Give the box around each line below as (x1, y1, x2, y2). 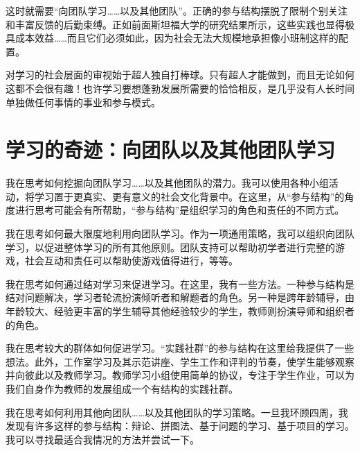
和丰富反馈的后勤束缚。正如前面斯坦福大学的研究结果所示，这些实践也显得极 (6, 17, 354, 31)
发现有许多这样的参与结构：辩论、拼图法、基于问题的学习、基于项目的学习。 (6, 418, 354, 433)
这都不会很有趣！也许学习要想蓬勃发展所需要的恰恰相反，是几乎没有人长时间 (6, 80, 354, 95)
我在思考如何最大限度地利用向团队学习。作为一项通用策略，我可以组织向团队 (6, 226, 354, 241)
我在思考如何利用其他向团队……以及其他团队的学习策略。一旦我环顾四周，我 (6, 405, 348, 419)
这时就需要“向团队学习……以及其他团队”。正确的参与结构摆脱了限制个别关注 (6, 3, 348, 17)
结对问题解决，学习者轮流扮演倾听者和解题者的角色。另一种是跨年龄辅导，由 (6, 290, 354, 305)
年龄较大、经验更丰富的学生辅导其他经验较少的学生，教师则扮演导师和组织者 (6, 304, 354, 318)
